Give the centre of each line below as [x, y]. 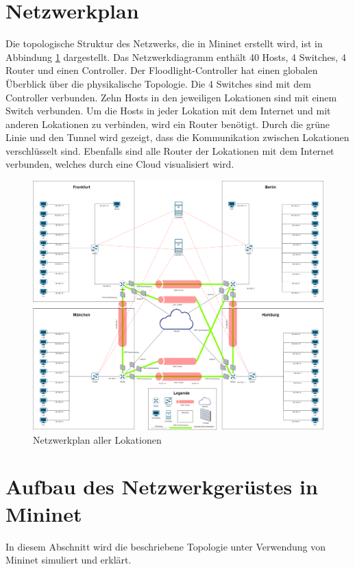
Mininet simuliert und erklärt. [69, 560]
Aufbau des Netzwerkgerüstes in [162, 486]
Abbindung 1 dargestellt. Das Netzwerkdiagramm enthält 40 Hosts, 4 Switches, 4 [176, 56]
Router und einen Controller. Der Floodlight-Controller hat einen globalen [162, 70]
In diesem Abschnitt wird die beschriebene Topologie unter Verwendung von [166, 546]
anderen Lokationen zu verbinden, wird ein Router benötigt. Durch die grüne [168, 124]
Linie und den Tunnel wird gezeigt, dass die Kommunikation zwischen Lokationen [177, 137]
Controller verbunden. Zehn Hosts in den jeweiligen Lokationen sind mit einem [171, 97]
